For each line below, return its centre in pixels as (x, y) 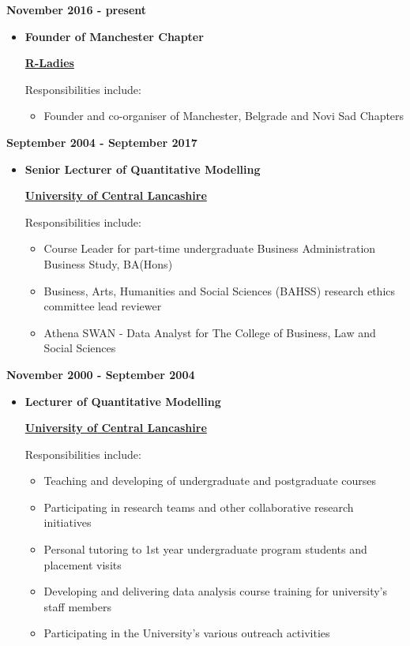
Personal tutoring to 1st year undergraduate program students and (205, 549)
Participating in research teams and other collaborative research (199, 507)
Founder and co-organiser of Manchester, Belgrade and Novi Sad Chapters (224, 116)
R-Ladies (49, 63)
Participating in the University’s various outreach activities (187, 633)
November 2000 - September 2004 (101, 374)
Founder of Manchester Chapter (114, 36)
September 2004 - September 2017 (102, 142)
